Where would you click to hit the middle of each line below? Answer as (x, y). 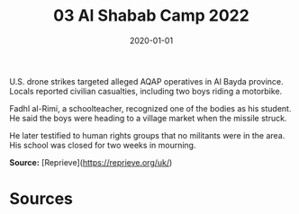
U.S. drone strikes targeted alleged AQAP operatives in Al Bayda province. (146, 81)
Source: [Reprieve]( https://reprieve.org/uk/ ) (91, 162)
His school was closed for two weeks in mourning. (103, 145)
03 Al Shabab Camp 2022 (151, 16)
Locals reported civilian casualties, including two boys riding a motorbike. (146, 91)
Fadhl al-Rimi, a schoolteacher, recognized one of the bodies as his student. (150, 108)
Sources (41, 199)
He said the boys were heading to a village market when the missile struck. (148, 118)
